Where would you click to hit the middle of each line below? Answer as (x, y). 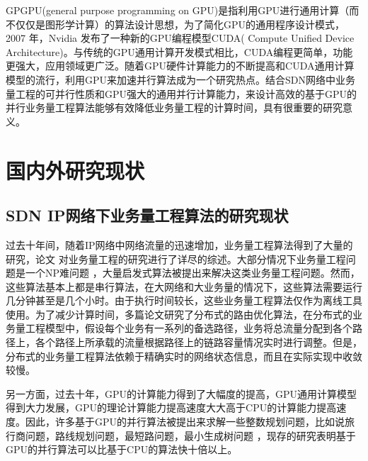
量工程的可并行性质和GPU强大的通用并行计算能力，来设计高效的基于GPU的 (182, 93)
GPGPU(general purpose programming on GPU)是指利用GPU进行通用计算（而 (183, 10)
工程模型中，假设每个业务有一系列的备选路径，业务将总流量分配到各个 (189, 328)
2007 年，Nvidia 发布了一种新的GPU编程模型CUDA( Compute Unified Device (180, 38)
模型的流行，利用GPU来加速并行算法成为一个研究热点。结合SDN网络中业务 (181, 79)
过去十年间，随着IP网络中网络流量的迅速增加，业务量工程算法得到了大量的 (179, 244)
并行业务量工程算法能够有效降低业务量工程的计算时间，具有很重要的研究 (174, 107)
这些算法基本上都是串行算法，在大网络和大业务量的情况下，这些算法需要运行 (184, 286)
